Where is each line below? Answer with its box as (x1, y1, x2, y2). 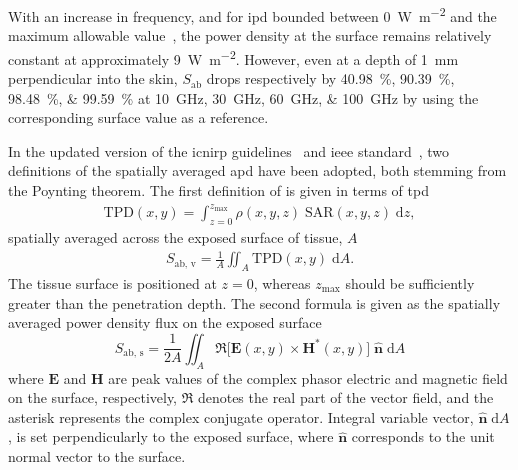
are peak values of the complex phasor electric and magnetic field (108, 367, 508, 388)
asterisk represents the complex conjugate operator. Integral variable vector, (8, 406, 474, 427)
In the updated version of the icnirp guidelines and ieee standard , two (8, 140, 450, 161)
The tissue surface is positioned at (8, 272, 217, 293)
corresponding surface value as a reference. (8, 107, 269, 128)
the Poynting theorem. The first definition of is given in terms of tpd (8, 180, 429, 201)
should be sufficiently (345, 272, 475, 293)
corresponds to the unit (351, 426, 495, 447)
